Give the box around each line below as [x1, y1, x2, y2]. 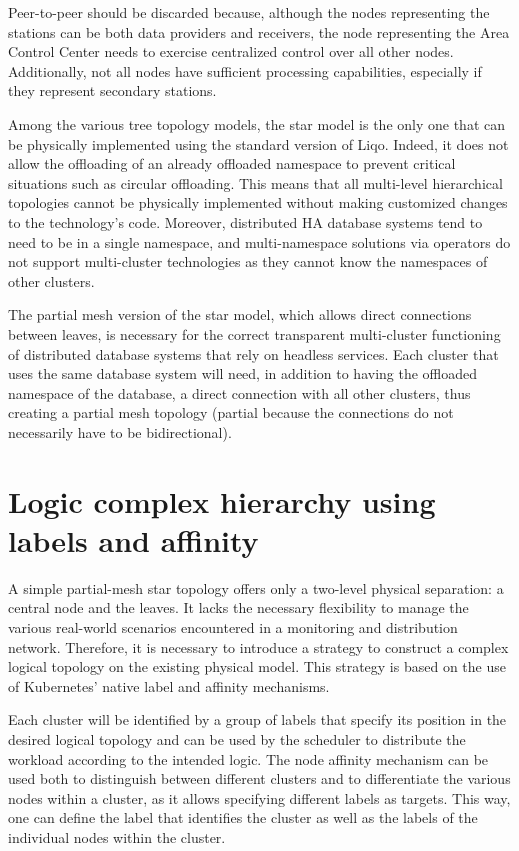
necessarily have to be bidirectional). [8, 421, 232, 442]
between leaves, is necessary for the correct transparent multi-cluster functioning [8, 323, 501, 344]
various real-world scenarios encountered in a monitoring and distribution [8, 616, 458, 637]
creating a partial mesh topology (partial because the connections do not [8, 402, 454, 423]
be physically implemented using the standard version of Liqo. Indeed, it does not [8, 133, 509, 154]
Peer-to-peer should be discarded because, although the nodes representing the [8, 2, 490, 22]
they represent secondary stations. [8, 80, 217, 101]
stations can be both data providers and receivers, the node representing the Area [8, 21, 510, 42]
